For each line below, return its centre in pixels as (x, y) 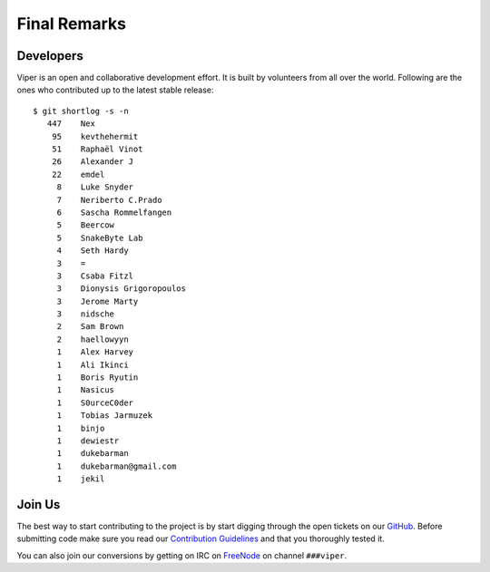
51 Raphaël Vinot (97, 149)
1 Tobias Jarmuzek (105, 416)
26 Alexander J (93, 162)
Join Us (39, 504)
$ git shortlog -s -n (81, 111)
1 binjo (81, 428)
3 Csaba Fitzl (95, 276)
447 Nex (71, 124)
